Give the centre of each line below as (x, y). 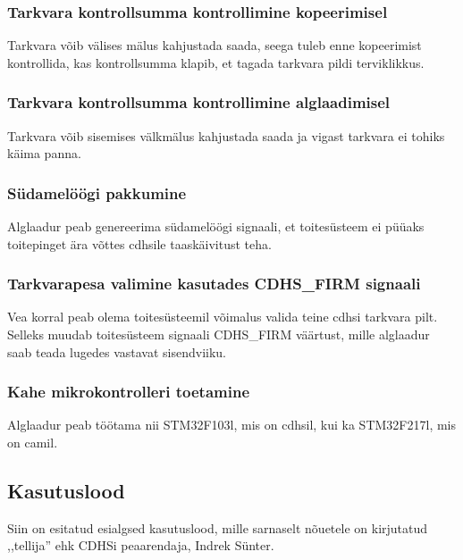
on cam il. (33, 443)
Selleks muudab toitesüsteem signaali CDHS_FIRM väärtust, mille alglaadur (219, 334)
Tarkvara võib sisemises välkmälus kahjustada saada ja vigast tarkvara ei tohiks (226, 135)
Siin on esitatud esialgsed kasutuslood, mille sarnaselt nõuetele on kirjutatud (218, 527)
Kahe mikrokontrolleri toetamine (129, 392)
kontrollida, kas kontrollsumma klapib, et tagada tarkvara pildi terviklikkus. (216, 62)
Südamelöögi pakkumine (97, 192)
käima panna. (44, 153)
